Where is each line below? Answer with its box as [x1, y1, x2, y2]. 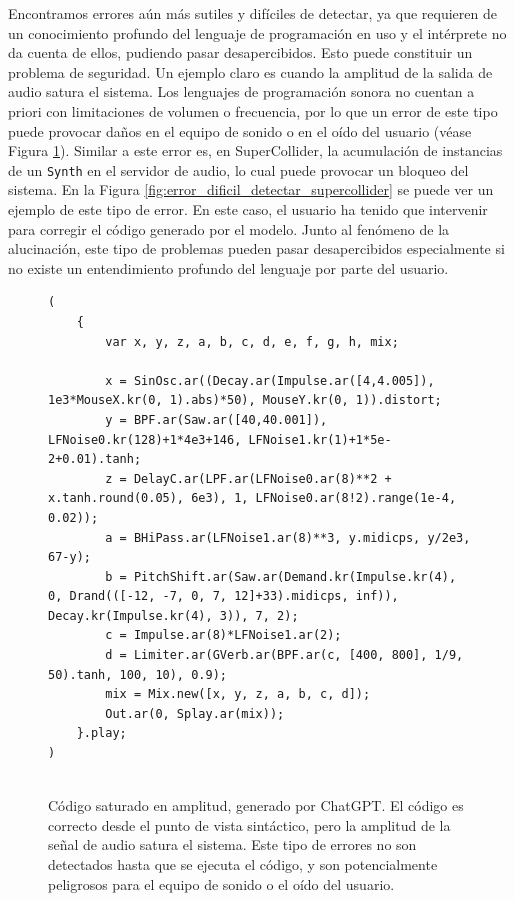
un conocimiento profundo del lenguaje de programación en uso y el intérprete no [8, 22, 507, 43]
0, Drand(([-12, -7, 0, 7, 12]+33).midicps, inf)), [48, 589, 399, 604]
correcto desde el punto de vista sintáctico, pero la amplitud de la [48, 814, 451, 835]
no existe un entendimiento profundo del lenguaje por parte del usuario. [8, 257, 449, 278]
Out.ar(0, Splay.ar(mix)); [105, 706, 285, 721]
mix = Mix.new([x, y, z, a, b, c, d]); [105, 687, 371, 702]
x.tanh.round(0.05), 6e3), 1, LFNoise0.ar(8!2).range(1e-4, [48, 491, 457, 506]
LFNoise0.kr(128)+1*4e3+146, [48, 432, 242, 447]
